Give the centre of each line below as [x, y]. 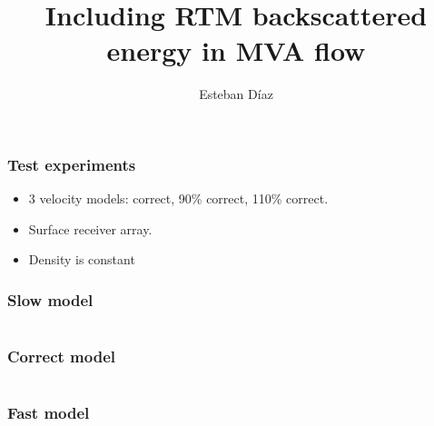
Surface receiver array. [90, 228]
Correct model [61, 357]
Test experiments [72, 164]
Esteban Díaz [236, 94]
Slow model [50, 299]
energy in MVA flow [236, 50]
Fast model [49, 413]
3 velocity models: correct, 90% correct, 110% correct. [178, 198]
